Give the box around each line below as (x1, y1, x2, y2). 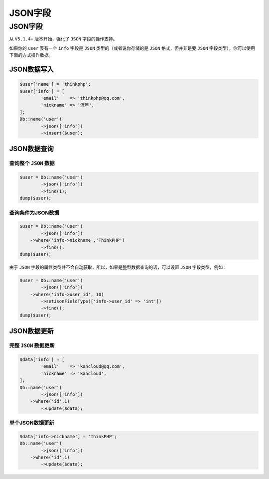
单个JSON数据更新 (9, 419, 54, 426)
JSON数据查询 (9, 145, 54, 153)
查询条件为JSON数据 (9, 209, 59, 216)
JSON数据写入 (9, 65, 54, 73)
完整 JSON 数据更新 (9, 342, 55, 349)
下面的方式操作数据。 (9, 52, 53, 58)
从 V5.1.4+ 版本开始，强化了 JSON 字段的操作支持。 (9, 36, 118, 42)
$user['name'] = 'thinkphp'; (19, 81, 91, 87)
